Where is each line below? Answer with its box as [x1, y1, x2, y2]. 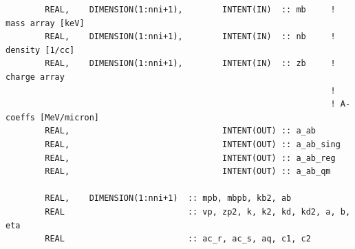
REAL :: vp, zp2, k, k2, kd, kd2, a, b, [45, 206, 351, 217]
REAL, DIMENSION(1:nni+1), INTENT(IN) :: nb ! [45, 32, 336, 42]
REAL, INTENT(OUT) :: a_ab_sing [45, 139, 341, 149]
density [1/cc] [6, 45, 75, 55]
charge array [6, 72, 65, 82]
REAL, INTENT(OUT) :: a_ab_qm [45, 166, 331, 177]
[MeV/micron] [40, 112, 100, 122]
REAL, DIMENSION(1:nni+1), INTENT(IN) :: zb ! [45, 58, 336, 69]
